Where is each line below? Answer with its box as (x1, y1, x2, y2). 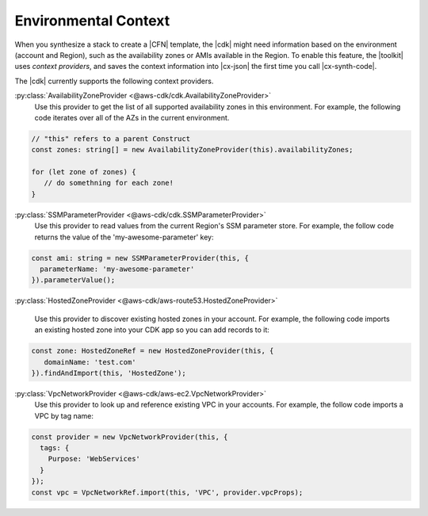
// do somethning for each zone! (44, 178, 174, 188)
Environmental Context (14, 12, 170, 29)
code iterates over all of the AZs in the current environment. (34, 113, 230, 122)
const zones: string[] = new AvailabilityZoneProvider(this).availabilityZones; (31, 145, 353, 155)
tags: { (40, 444, 70, 453)
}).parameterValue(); (31, 276, 116, 285)
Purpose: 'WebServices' (48, 454, 140, 464)
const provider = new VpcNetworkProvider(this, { (31, 432, 228, 441)
